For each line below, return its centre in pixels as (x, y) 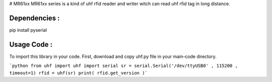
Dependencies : (35, 18)
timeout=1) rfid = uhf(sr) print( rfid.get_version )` (79, 73)
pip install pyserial (28, 30)
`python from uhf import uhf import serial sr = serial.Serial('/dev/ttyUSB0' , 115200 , (123, 66)
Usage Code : (31, 45)
